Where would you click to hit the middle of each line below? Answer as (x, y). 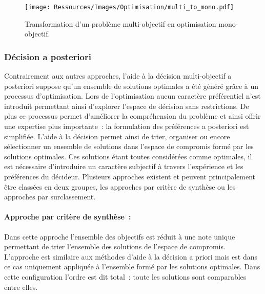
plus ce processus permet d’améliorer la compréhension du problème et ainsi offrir (132, 116)
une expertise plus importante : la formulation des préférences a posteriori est (127, 126)
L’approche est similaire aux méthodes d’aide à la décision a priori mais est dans (131, 256)
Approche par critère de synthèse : (68, 217)
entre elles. (21, 287)
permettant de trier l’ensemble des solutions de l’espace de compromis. (115, 246)
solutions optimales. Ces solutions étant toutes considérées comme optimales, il (128, 156)
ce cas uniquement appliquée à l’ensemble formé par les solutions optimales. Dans (132, 267)
